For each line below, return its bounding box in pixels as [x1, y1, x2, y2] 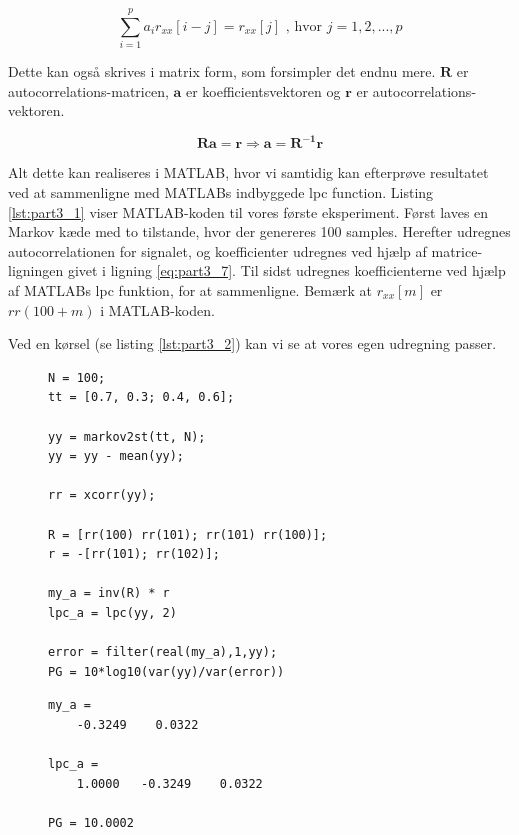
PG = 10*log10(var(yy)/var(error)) [48, 664, 285, 679]
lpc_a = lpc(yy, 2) [48, 605, 177, 620]
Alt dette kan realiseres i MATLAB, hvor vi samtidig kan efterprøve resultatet [8, 162, 489, 183]
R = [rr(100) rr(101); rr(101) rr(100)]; [48, 527, 328, 542]
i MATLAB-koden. [100, 299, 215, 320]
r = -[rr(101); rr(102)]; [48, 547, 220, 562]
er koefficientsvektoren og [185, 80, 341, 101]
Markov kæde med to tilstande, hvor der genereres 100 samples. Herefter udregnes [8, 221, 511, 242]
